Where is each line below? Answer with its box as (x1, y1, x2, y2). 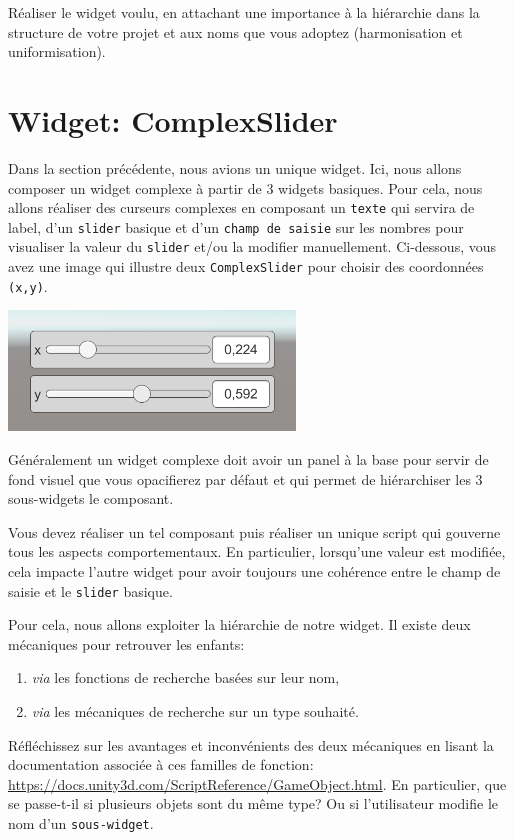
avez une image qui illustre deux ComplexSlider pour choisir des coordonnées (8, 256, 484, 277)
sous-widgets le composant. (8, 488, 174, 509)
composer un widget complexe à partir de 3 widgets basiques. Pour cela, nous (8, 177, 483, 198)
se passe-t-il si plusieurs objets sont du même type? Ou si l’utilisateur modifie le (8, 793, 499, 814)
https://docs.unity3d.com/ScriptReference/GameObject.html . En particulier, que (8, 773, 507, 794)
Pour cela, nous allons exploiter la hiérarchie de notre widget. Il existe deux (8, 614, 471, 635)
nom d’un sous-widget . (8, 812, 154, 833)
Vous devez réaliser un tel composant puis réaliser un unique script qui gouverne (8, 521, 501, 542)
